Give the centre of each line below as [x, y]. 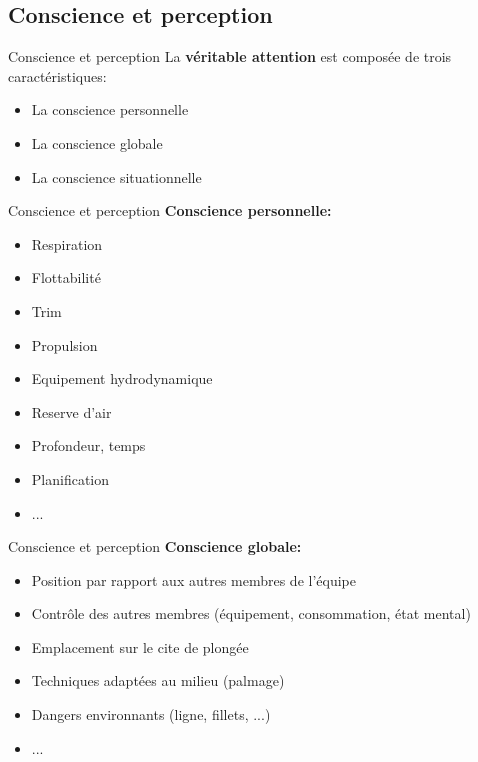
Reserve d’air [71, 411]
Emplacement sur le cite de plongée [140, 646]
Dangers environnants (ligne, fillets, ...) [151, 714]
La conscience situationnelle [116, 176]
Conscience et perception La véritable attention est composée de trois [230, 56]
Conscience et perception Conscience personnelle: [170, 210]
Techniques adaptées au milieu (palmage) [158, 680]
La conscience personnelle [110, 109]
